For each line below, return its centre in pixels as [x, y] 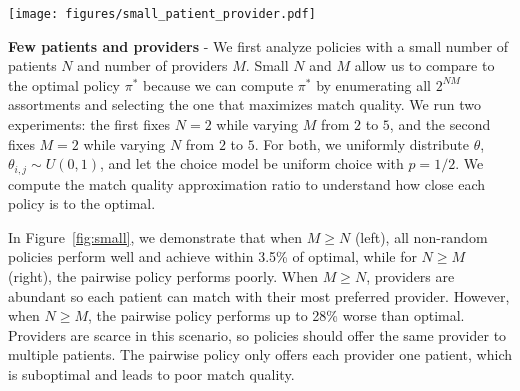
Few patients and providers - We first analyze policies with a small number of [258, 45]
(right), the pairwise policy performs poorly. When [163, 276]
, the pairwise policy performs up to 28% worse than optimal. [276, 315]
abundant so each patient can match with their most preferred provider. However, [259, 295]
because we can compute [218, 84]
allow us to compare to [424, 65]
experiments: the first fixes [89, 124]
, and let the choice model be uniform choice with [252, 163]
